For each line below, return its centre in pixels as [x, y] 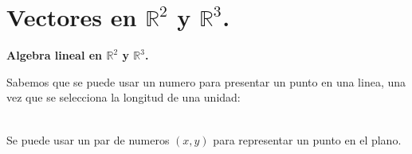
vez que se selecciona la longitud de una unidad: [124, 97]
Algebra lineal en [55, 55]
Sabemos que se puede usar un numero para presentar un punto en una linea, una [206, 81]
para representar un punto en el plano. [307, 139]
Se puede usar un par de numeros [88, 139]
